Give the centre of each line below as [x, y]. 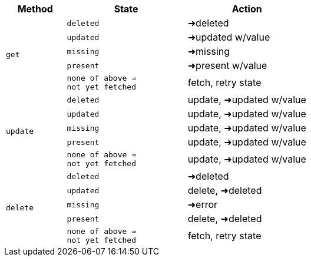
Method [35, 9]
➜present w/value [227, 65]
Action [247, 9]
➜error [203, 204]
